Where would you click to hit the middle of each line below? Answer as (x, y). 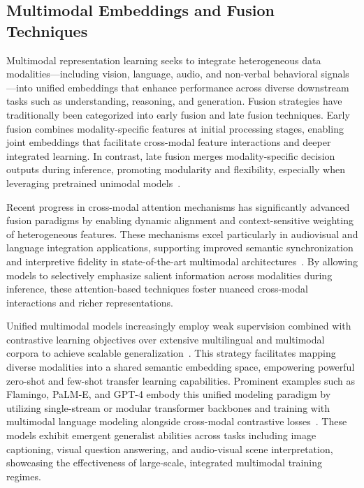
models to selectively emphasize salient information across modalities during (169, 275)
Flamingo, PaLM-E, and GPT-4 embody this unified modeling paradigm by (169, 394)
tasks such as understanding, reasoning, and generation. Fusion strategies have (174, 101)
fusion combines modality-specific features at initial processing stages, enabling (175, 128)
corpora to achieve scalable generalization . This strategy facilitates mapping (171, 353)
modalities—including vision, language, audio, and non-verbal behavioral (162, 74)
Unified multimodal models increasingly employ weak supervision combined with (179, 326)
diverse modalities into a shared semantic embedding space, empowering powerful (181, 367)
